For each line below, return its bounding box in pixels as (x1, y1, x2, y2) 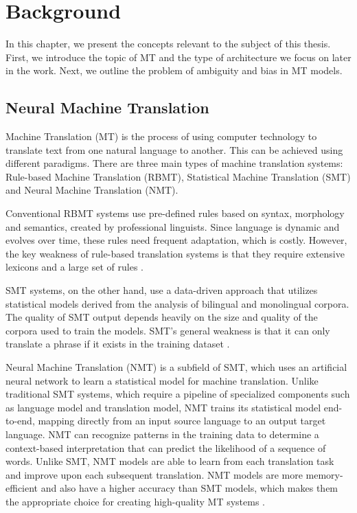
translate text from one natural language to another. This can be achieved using (5, 142, 343, 157)
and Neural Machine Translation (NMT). (5, 183, 178, 197)
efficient (5, 481, 38, 495)
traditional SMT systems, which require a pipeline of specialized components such (5, 387, 350, 401)
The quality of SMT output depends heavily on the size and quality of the (5, 310, 318, 324)
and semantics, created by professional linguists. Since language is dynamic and (5, 219, 340, 233)
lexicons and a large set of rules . (5, 260, 143, 274)
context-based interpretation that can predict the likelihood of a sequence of (5, 440, 326, 455)
